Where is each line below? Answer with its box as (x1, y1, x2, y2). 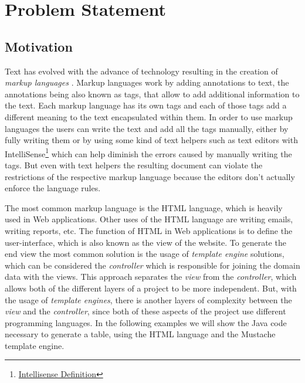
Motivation (5, 37, 73, 55)
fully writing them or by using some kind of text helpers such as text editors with (5, 134, 298, 146)
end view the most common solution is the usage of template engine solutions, (5, 248, 284, 260)
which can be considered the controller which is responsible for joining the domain (5, 259, 300, 271)
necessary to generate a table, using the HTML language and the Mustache (5, 328, 276, 340)
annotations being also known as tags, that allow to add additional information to (5, 87, 300, 100)
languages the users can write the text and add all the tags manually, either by (5, 122, 289, 134)
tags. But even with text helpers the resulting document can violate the (5, 158, 263, 171)
